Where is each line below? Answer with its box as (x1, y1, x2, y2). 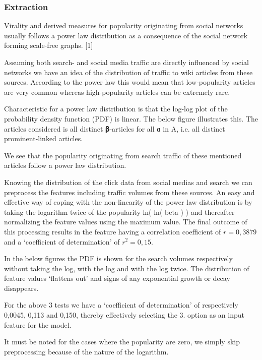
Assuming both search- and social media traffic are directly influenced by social (4, 57, 249, 67)
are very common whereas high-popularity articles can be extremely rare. (4, 86, 230, 97)
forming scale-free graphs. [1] (4, 40, 93, 50)
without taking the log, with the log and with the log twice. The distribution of (4, 263, 249, 273)
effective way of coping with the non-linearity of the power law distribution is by (4, 197, 252, 207)
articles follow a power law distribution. (4, 160, 126, 170)
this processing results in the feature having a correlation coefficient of (4, 226, 221, 236)
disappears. (4, 282, 39, 293)
